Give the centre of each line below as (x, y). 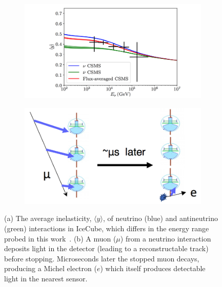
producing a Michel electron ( (51, 268)
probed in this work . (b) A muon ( (60, 238)
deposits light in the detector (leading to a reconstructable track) (106, 248)
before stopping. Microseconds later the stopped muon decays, (102, 258)
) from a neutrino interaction (166, 238)
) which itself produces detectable (153, 268)
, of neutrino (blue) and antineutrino (160, 218)
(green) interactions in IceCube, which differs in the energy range (107, 228)
